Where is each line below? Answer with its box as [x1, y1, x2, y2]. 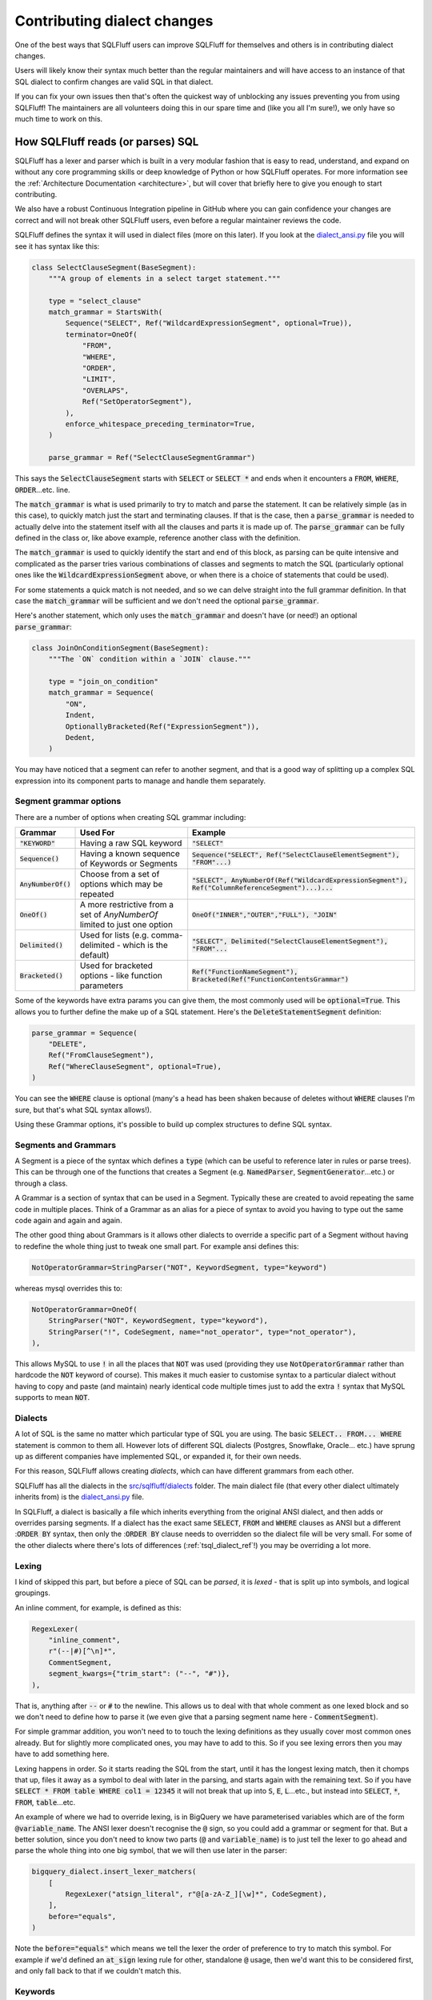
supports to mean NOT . [14, 1393, 90, 1402]
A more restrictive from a [79, 899, 174, 910]
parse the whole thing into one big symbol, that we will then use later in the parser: [14, 1846, 287, 1855]
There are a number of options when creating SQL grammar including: [14, 812, 246, 822]
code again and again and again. [14, 1216, 123, 1226]
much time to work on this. [14, 114, 103, 123]
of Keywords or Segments [79, 858, 178, 870]
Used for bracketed [79, 960, 154, 971]
